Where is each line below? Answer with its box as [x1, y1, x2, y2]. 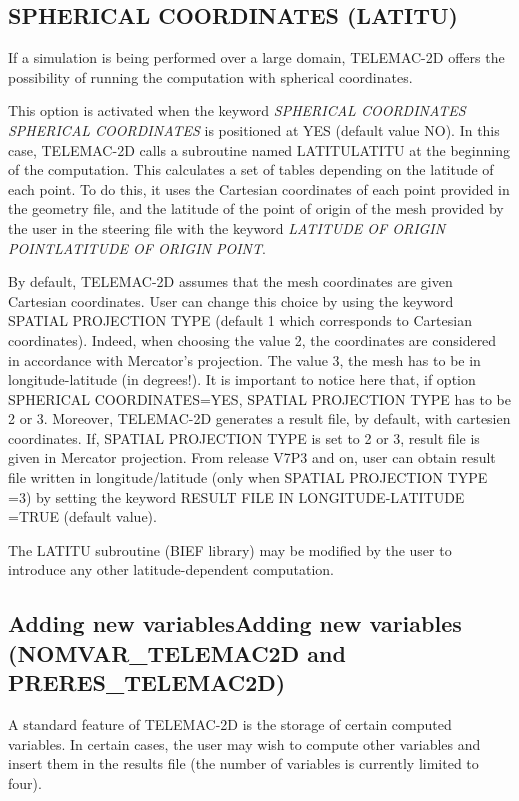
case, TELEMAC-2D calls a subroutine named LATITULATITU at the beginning [8, 139, 510, 160]
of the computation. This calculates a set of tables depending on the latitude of [8, 159, 494, 180]
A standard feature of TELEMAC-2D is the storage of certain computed [8, 714, 452, 735]
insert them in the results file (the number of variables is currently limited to [8, 753, 479, 774]
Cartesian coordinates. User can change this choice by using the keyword [8, 290, 454, 311]
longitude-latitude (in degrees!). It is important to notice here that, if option [8, 369, 476, 390]
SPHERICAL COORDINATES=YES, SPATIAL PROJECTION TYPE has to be [8, 388, 511, 409]
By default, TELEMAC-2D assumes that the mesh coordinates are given [8, 271, 453, 292]
